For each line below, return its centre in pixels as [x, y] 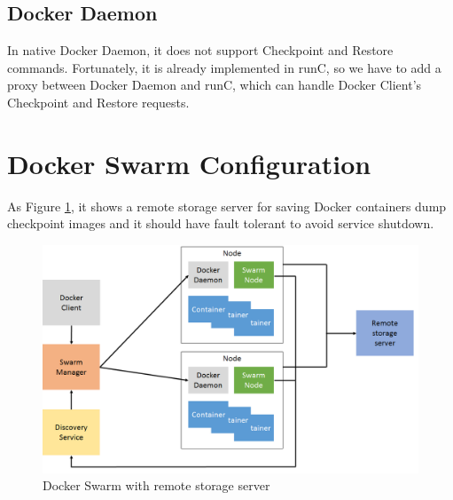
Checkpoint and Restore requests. [98, 102]
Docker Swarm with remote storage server [156, 485]
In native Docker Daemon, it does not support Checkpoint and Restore [200, 50]
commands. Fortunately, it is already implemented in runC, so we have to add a [224, 67]
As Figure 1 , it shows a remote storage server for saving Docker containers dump [227, 206]
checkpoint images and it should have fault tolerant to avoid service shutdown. [221, 223]
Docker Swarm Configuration [189, 163]
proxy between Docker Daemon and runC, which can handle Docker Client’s [215, 85]
